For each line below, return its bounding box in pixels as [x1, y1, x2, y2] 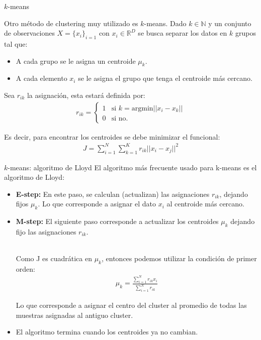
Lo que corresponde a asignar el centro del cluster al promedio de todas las [16, 300, 247, 310]
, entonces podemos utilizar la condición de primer [101, 253, 257, 264]
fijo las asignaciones [16, 226, 76, 237]
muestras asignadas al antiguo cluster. [16, 309, 133, 320]
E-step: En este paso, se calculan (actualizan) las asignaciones [16, 188, 210, 199]
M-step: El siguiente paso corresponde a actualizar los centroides [16, 216, 219, 226]
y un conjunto [208, 18, 251, 28]
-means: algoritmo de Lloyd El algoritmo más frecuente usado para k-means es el [8, 162, 257, 172]
